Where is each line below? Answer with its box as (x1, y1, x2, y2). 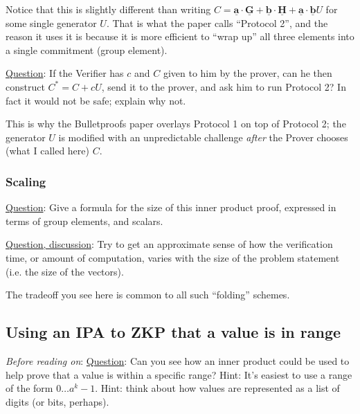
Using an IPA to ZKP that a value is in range (6, 321, 341, 343)
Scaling (6, 172, 46, 190)
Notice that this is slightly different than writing (6, 2, 211, 16)
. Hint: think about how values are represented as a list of (95, 381, 340, 395)
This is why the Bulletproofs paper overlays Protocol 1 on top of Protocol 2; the (6, 116, 346, 131)
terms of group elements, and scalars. (6, 213, 163, 228)
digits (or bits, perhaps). (6, 394, 109, 408)
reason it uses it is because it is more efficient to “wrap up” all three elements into (6, 29, 354, 44)
